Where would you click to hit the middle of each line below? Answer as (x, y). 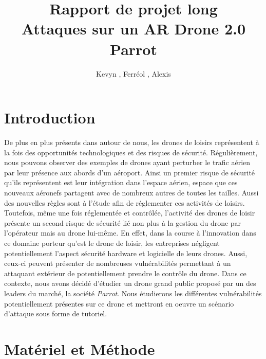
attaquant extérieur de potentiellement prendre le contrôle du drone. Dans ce (125, 273)
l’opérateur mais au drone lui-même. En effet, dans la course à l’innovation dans (130, 233)
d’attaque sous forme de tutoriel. (56, 313)
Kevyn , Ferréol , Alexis (134, 73)
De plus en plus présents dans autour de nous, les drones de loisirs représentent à (132, 142)
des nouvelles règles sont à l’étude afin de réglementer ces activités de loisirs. (125, 202)
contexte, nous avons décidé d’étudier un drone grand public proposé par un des (130, 283)
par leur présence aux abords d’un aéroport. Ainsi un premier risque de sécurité (130, 172)
